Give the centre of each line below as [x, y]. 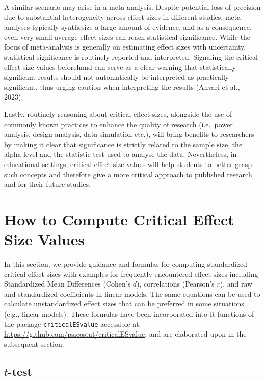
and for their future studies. [47, 184]
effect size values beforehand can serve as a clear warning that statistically [120, 67]
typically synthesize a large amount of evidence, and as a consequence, [142, 27]
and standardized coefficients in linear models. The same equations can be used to [132, 293]
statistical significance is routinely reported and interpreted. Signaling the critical [131, 56]
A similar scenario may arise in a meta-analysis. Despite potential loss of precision [132, 7]
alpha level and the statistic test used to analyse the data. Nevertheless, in [121, 154]
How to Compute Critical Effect [119, 219]
